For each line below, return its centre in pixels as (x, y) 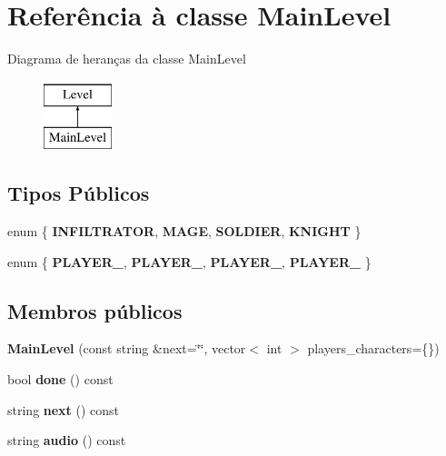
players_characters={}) (373, 348)
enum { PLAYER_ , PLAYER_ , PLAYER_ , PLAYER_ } (189, 261)
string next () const (64, 409)
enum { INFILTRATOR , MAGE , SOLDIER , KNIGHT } (184, 231)
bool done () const (60, 379)
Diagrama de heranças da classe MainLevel (127, 59)
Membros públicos (95, 310)
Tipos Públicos (79, 193)
